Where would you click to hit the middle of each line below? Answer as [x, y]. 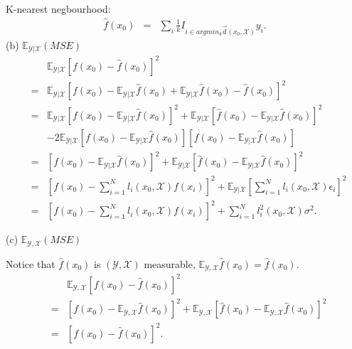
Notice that [31, 263]
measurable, [170, 263]
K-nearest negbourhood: [58, 9]
